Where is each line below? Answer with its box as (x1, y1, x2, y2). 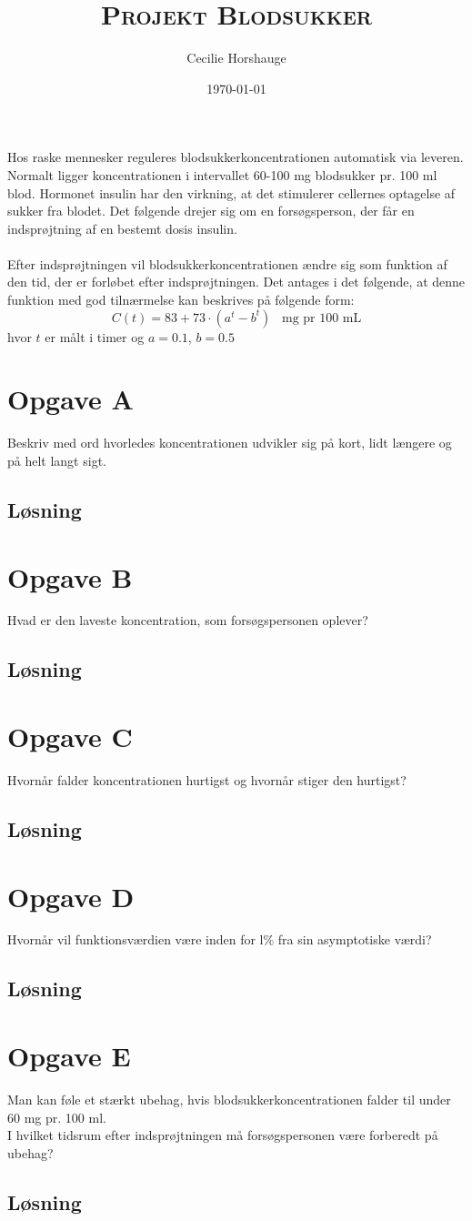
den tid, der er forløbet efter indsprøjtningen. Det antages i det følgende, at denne (7, 272, 466, 291)
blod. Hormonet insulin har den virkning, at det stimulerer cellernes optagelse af (7, 183, 456, 202)
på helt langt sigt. (7, 450, 106, 469)
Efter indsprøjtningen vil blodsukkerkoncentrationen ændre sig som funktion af (7, 254, 447, 273)
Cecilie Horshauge (186, 48, 286, 67)
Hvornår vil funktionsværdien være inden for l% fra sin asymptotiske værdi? (7, 930, 432, 949)
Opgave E (7, 1037, 131, 1075)
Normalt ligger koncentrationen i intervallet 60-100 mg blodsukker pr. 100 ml (7, 165, 437, 184)
